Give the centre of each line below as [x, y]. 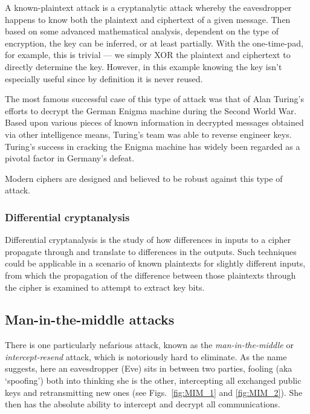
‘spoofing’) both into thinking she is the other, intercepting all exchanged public [153, 380]
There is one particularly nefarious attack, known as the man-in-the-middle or [149, 345]
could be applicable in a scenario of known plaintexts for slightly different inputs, [155, 263]
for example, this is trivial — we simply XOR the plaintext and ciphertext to [148, 55]
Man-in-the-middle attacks [90, 319]
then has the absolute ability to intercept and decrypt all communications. [143, 404]
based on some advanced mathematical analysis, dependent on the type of [142, 31]
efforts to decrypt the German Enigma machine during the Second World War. [151, 110]
